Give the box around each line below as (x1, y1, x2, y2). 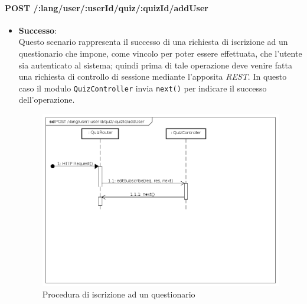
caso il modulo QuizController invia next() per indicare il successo (18, 81, 267, 94)
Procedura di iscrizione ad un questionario (42, 288, 195, 300)
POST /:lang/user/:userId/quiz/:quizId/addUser (5, 1, 208, 14)
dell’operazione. (18, 93, 75, 106)
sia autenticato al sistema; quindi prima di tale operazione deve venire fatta (18, 58, 292, 71)
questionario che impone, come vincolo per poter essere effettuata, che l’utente (18, 47, 302, 59)
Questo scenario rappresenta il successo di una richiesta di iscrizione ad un (18, 35, 288, 48)
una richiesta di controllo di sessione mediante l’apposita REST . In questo (18, 70, 287, 83)
